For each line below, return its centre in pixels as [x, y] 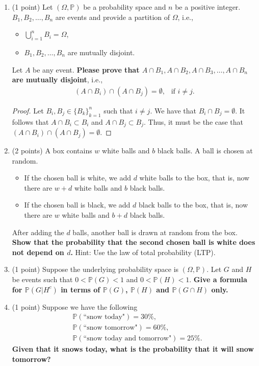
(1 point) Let [32, 7]
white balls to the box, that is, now [195, 178]
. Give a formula [218, 279]
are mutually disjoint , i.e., [57, 79]
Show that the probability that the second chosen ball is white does [134, 242]
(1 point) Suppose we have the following [75, 306]
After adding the [38, 232]
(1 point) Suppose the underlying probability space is [95, 269]
